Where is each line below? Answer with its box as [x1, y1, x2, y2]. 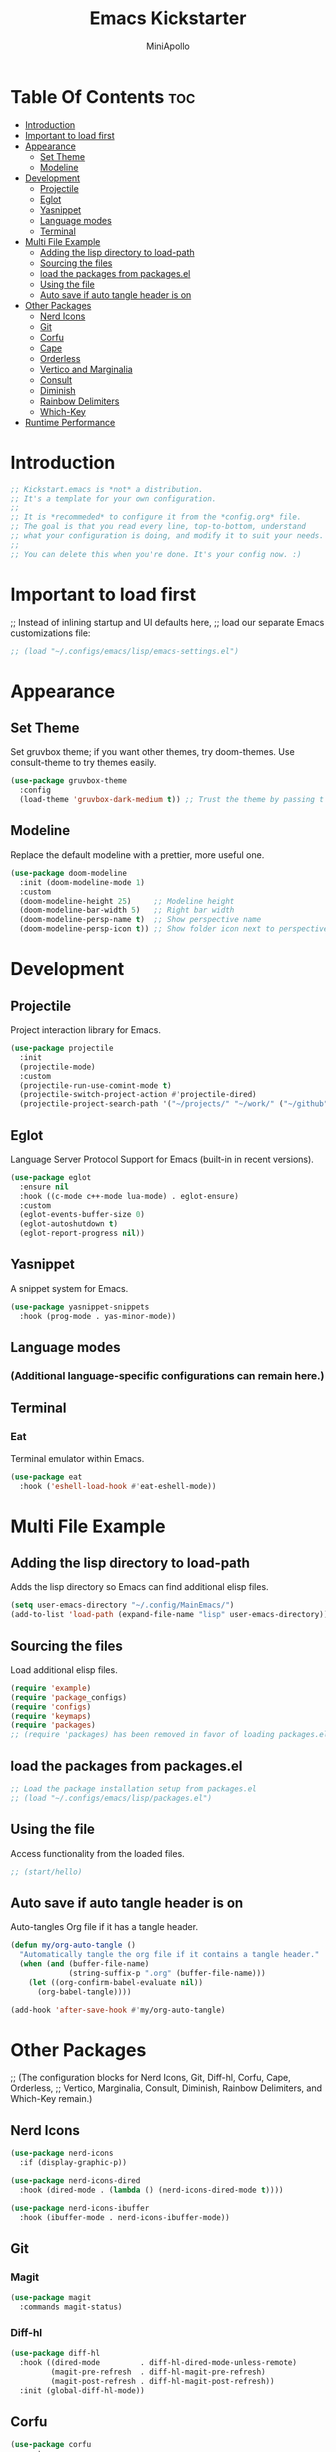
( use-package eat [10, 1472, 83, 1482]
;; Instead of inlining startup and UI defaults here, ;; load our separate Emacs [10, 616, 325, 628]
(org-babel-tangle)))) [36, 1987, 132, 1997]
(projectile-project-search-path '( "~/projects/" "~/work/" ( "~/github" [19, 1099, 329, 1109]
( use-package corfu [10, 2440, 92, 2450]
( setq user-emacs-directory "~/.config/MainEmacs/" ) [10, 1600, 235, 1611]
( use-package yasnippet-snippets [10, 1302, 150, 1312]
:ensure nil [19, 1182, 70, 1192]
